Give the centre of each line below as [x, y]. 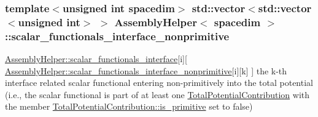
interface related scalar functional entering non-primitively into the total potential [159, 83]
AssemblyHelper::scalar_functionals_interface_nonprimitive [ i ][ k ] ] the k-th [146, 70]
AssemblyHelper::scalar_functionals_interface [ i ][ [96, 59]
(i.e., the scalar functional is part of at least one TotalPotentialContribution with [157, 94]
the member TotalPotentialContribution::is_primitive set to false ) [129, 106]
